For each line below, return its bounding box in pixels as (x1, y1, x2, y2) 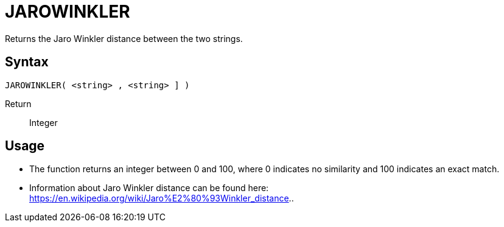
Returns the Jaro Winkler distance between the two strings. (5, 33, 243, 44)
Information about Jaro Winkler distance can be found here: (29, 183, 269, 194)
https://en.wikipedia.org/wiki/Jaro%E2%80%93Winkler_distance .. (29, 193, 294, 204)
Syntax (5, 54, 49, 70)
